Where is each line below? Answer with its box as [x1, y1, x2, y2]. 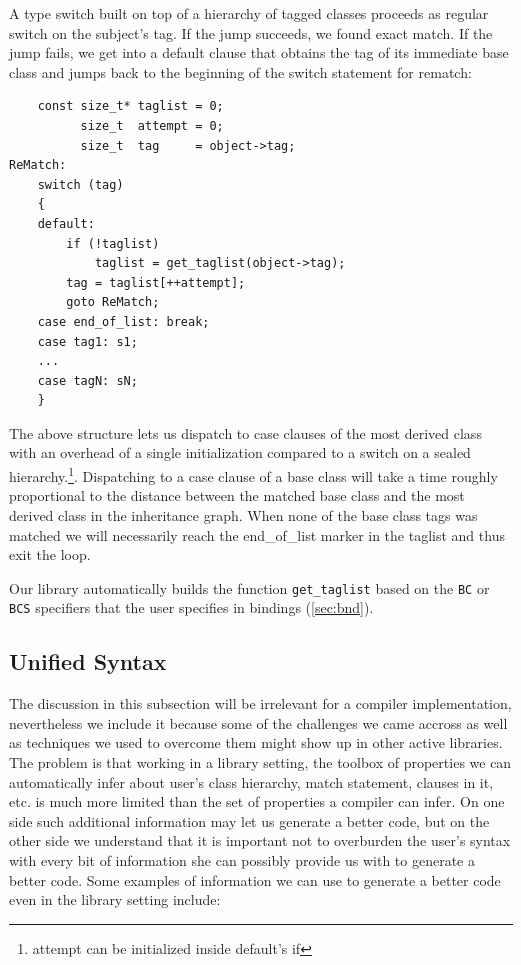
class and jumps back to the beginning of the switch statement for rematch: [9, 61, 472, 82]
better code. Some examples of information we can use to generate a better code [9, 869, 501, 890]
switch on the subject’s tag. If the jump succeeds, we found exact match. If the [9, 22, 493, 43]
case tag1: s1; [37, 334, 138, 349]
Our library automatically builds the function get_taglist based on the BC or [9, 577, 490, 598]
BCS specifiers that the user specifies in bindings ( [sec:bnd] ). [9, 597, 374, 618]
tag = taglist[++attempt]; [66, 275, 246, 290]
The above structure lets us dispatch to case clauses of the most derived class [9, 422, 482, 443]
